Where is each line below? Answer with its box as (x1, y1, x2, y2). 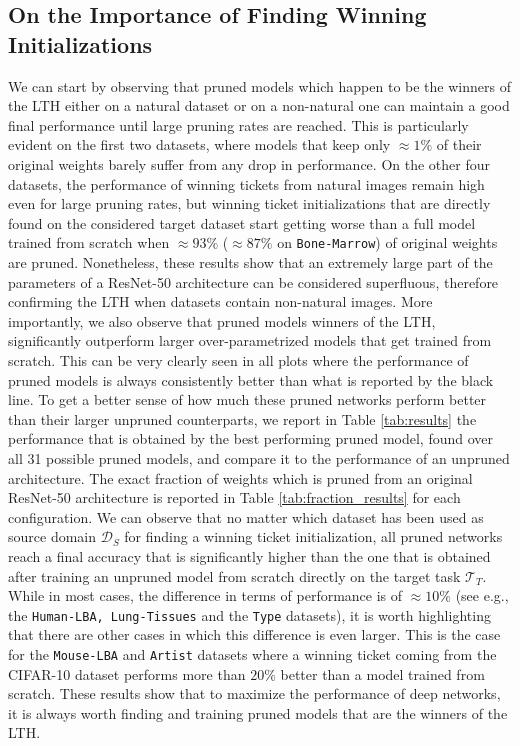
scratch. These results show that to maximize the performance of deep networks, (8, 683, 501, 704)
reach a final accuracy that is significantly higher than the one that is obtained (8, 545, 491, 566)
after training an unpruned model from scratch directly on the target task (8, 565, 461, 586)
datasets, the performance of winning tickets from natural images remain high (8, 173, 485, 194)
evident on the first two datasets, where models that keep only (8, 134, 391, 155)
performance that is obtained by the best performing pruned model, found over (8, 428, 494, 449)
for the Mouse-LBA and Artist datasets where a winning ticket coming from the (8, 643, 497, 664)
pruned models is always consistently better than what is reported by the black (8, 369, 494, 390)
